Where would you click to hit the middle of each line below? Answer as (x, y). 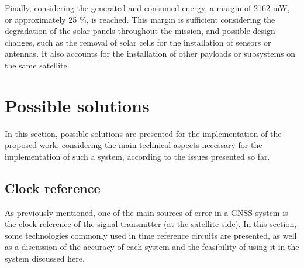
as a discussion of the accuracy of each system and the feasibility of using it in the (152, 247)
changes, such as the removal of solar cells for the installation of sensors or (138, 42)
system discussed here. (45, 258)
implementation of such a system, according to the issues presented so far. (137, 156)
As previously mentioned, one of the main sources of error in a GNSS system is (146, 212)
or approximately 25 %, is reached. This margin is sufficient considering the (140, 19)
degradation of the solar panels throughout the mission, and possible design (140, 31)
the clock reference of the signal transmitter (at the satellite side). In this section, (151, 224)
